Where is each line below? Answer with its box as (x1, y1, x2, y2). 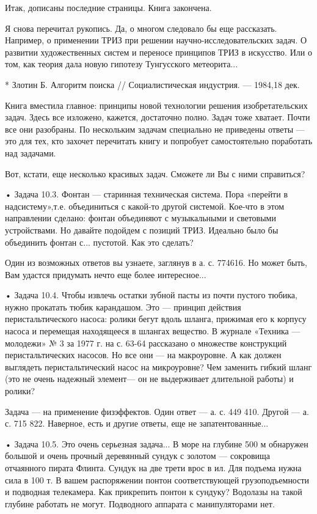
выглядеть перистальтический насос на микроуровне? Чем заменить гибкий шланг (5, 360, 312, 373)
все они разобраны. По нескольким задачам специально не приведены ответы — (5, 122, 305, 135)
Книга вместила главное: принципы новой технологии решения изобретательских (5, 98, 308, 111)
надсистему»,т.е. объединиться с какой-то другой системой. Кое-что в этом (5, 199, 284, 212)
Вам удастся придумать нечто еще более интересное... (5, 268, 206, 281)
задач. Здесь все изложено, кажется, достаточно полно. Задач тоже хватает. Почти (5, 111, 310, 123)
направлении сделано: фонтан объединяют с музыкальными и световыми (5, 211, 276, 224)
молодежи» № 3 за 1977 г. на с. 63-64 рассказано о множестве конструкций (5, 336, 287, 349)
